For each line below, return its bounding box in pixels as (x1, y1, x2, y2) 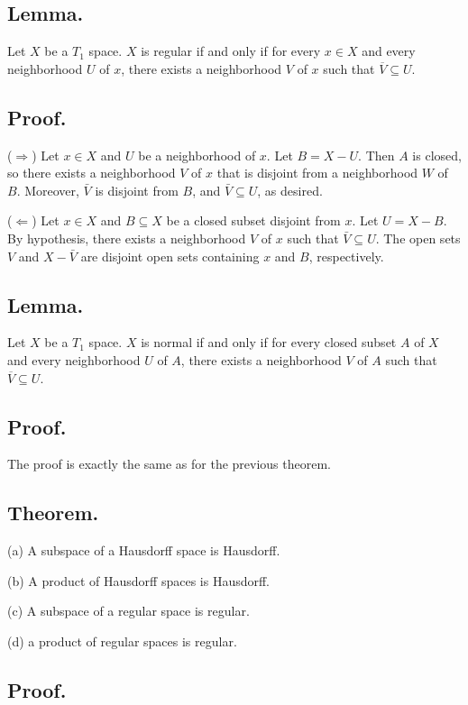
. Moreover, (16, 180, 79, 199)
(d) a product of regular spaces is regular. (7, 631, 237, 650)
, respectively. (308, 246, 384, 265)
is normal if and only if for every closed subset (141, 333, 397, 352)
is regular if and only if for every (141, 41, 321, 60)
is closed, (412, 145, 462, 164)
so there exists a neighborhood (7, 163, 176, 182)
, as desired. (257, 180, 323, 199)
